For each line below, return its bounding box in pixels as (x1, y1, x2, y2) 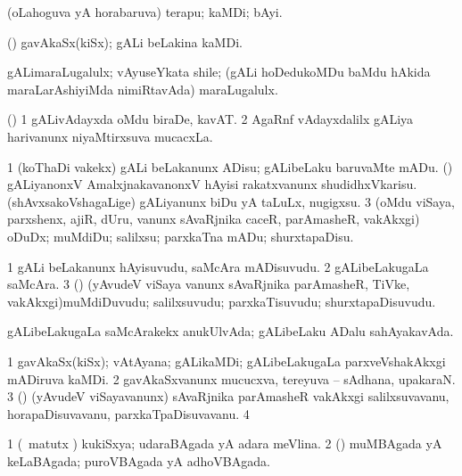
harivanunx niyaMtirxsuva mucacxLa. (7, 127, 213, 145)
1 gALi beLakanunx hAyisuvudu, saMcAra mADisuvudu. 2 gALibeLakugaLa (7, 257, 429, 275)
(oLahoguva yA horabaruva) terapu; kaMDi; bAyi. (7, 3, 283, 21)
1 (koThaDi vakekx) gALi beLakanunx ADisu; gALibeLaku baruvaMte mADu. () (7, 157, 453, 176)
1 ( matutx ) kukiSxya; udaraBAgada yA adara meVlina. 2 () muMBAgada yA (7, 434, 442, 453)
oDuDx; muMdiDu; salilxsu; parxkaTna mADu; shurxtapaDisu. (7, 226, 354, 245)
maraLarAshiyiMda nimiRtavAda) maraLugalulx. (7, 79, 278, 98)
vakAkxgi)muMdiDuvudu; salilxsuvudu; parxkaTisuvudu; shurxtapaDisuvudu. (7, 291, 436, 310)
